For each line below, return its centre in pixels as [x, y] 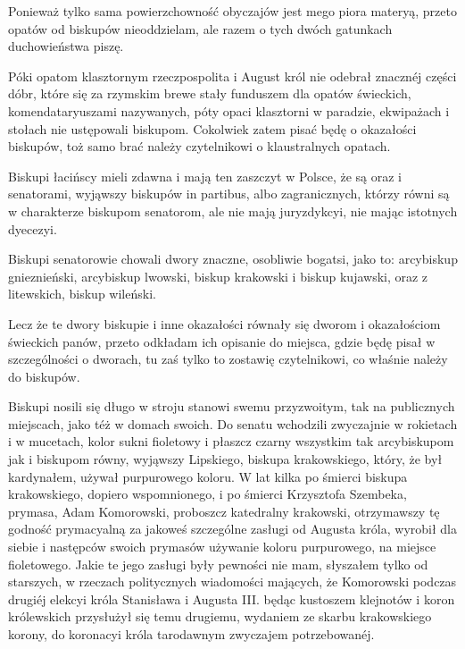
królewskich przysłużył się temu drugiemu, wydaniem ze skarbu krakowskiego [220, 616]
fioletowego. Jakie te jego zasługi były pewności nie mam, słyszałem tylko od [218, 564]
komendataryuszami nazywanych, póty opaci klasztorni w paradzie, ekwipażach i [229, 110]
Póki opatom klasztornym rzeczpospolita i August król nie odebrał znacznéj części [232, 76]
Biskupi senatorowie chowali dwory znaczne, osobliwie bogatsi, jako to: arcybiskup [233, 259]
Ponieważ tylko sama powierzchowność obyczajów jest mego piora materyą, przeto [232, 11]
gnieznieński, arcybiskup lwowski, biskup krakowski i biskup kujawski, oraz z [218, 276]
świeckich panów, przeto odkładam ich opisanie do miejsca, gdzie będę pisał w [222, 341]
